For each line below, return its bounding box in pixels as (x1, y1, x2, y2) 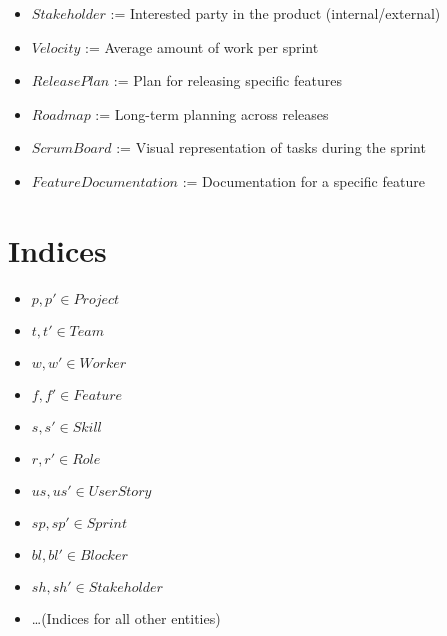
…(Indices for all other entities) (31, 607, 221, 628)
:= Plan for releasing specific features (113, 70, 342, 91)
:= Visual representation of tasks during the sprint (116, 137, 426, 158)
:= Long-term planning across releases (95, 103, 329, 124)
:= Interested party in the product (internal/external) (110, 3, 441, 23)
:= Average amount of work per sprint (84, 36, 319, 57)
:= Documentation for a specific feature (182, 170, 425, 191)
